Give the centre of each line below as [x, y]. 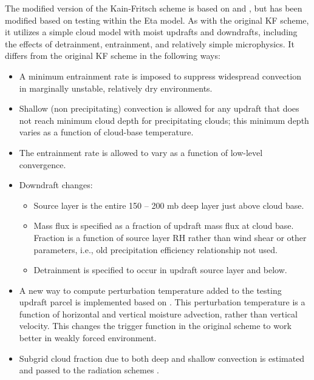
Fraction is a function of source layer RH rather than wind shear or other [170, 237]
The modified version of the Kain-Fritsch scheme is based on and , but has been [154, 8]
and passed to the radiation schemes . [89, 370]
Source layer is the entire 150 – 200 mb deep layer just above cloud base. [169, 205]
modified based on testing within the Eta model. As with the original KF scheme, [157, 20]
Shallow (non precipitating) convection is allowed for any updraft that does [159, 108]
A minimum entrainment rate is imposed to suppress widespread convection [160, 76]
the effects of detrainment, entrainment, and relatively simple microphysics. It [150, 43]
